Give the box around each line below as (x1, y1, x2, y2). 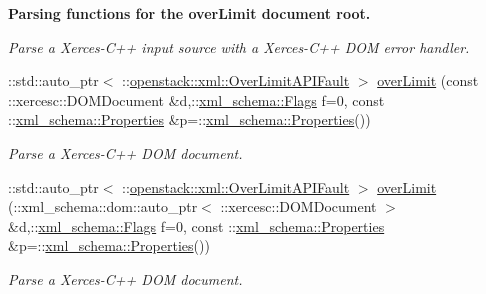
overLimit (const (377, 70, 479, 91)
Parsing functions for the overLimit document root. (8, 3, 371, 23)
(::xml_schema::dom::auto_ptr (8, 196, 198, 217)
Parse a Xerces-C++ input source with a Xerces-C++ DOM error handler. (8, 36, 470, 57)
